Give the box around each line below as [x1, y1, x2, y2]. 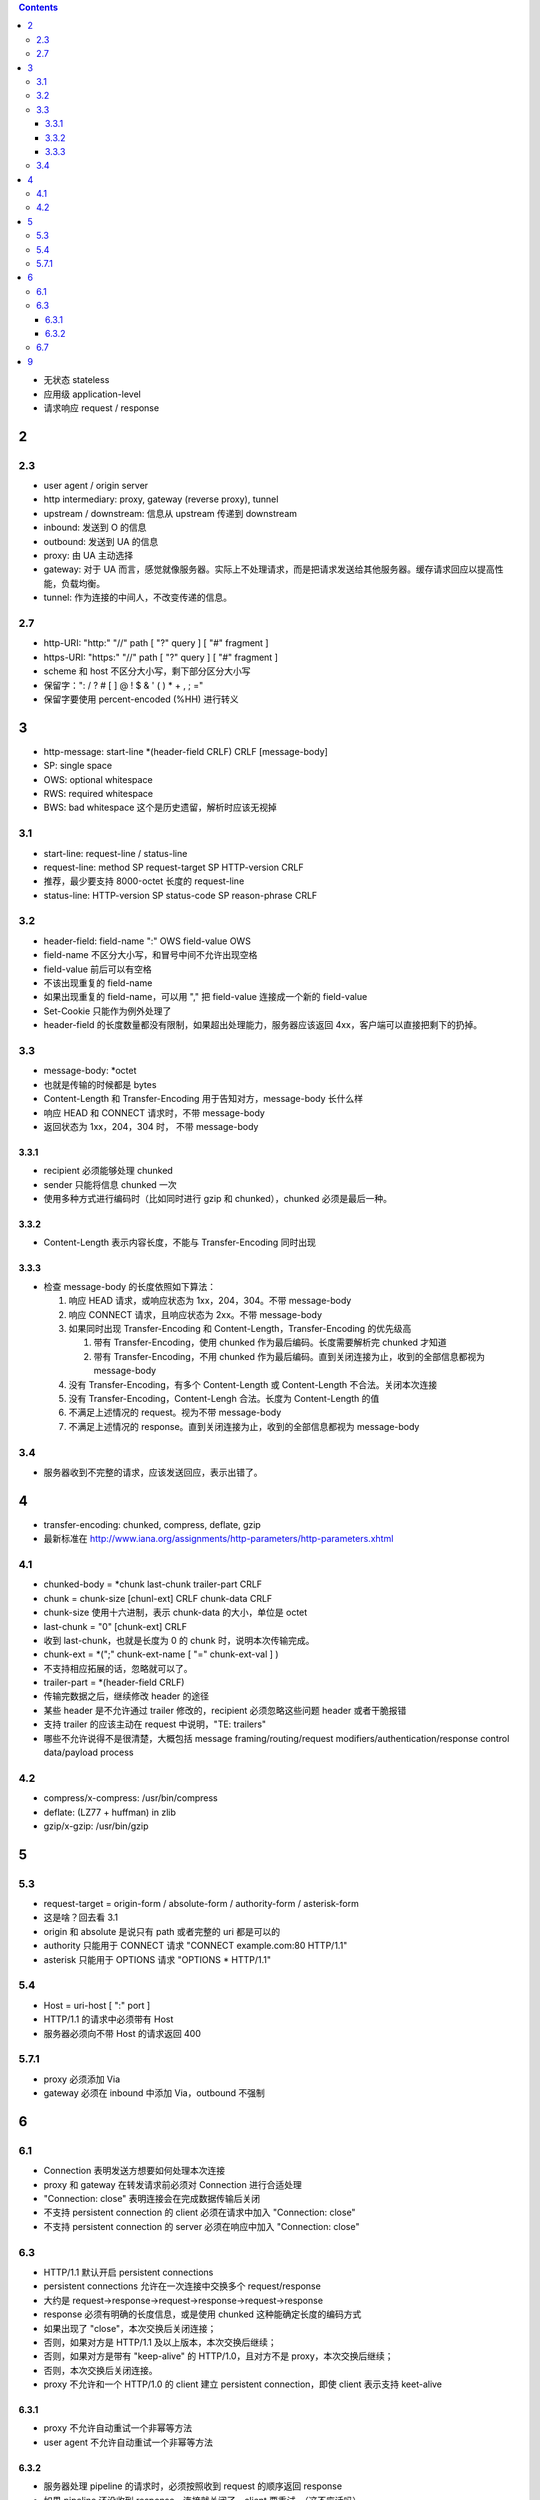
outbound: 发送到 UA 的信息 [43, 535, 159, 547]
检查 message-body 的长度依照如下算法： [43, 1280, 217, 1292]
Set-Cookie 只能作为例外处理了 [43, 1005, 172, 1017]
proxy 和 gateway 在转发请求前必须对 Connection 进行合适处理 [43, 2178, 302, 2190]
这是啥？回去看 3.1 [43, 1911, 119, 1924]
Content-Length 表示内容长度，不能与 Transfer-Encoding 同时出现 [43, 1236, 317, 1249]
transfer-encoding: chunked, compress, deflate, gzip [43, 1518, 262, 1530]
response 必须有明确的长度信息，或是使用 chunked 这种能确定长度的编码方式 [43, 2308, 362, 2320]
